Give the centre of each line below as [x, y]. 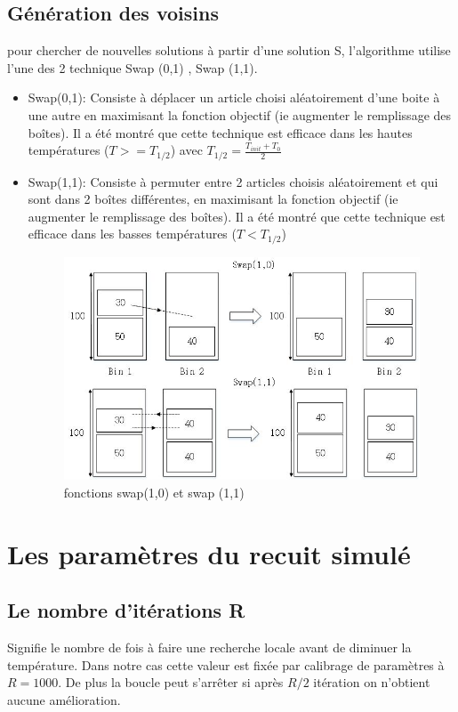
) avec [186, 150]
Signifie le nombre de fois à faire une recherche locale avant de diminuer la [209, 647]
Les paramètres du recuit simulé [209, 553]
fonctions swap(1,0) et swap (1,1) [154, 492]
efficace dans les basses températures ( [132, 234]
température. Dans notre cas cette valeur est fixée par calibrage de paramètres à [226, 664]
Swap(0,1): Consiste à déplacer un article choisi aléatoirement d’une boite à [234, 97]
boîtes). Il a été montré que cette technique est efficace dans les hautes [220, 132]
